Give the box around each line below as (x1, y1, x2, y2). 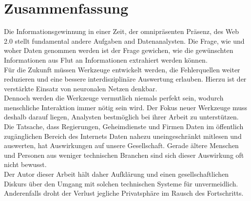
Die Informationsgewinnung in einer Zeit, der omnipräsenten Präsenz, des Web (4, 26, 239, 36)
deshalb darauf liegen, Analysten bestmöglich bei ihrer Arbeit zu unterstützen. (4, 112, 239, 122)
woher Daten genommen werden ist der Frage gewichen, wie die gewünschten (4, 45, 233, 55)
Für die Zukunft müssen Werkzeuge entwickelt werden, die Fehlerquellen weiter (4, 64, 240, 74)
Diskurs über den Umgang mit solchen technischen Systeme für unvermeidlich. (4, 178, 238, 188)
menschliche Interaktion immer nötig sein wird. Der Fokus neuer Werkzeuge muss (4, 102, 248, 112)
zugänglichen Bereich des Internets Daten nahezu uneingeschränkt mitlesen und (4, 131, 242, 141)
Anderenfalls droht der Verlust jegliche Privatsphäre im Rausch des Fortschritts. (4, 188, 244, 198)
